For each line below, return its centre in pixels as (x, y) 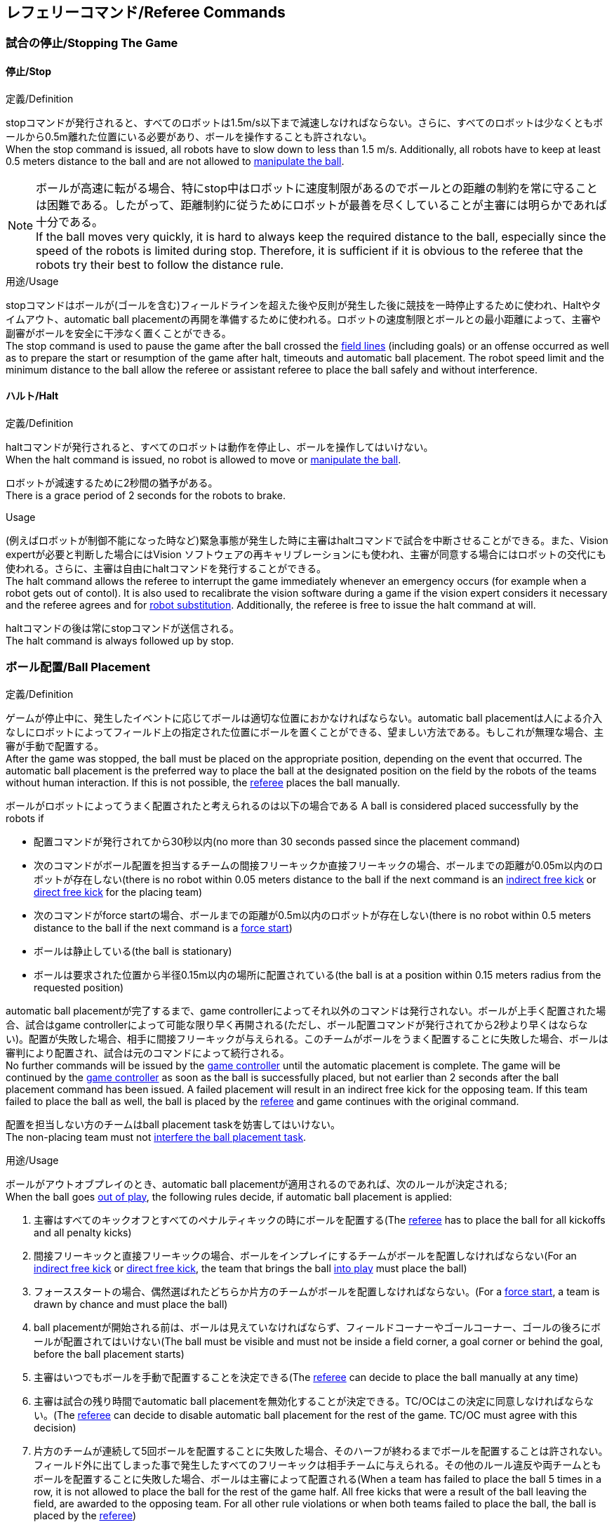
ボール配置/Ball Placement (78, 667)
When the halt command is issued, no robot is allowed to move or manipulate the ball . (203, 459)
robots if (25, 818)
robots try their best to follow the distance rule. (160, 264)
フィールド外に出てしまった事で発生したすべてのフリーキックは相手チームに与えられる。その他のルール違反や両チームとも (318, 1465)
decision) (55, 1427)
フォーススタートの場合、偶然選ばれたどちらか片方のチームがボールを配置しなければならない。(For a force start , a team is (317, 1291)
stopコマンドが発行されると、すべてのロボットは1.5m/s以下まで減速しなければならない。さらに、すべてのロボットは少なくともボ (305, 122)
